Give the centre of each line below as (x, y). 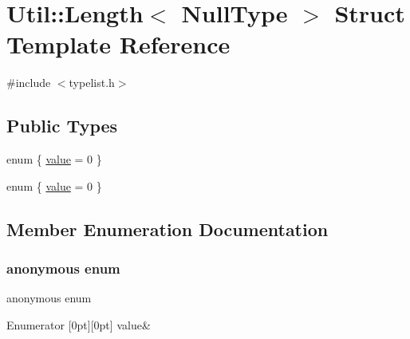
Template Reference (118, 44)
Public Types (62, 126)
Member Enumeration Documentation (168, 229)
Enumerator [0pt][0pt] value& (79, 324)
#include (29, 83)
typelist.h (92, 83)
